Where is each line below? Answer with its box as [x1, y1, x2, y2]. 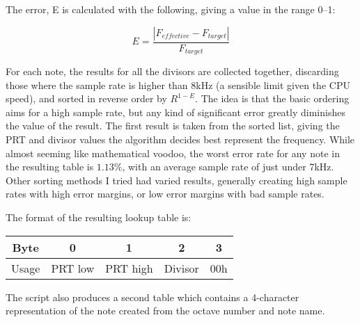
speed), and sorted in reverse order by [6, 91, 167, 106]
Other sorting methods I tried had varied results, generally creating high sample [6, 172, 347, 187]
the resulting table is [6, 159, 94, 174]
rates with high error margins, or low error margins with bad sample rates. [6, 186, 324, 201]
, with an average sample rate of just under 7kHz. [122, 159, 334, 174]
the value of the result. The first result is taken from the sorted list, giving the [6, 118, 340, 133]
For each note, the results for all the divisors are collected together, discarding [6, 64, 339, 79]
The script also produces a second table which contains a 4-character [6, 289, 299, 304]
